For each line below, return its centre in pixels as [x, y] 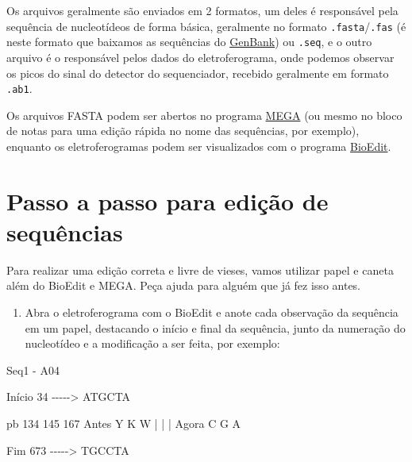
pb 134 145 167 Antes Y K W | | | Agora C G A [124, 423]
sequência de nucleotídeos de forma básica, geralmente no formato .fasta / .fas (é [206, 26]
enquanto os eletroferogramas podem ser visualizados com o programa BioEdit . [199, 146]
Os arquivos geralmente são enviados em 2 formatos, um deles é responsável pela [202, 10]
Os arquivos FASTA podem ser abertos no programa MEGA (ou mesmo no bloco [204, 115]
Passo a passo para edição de [167, 200]
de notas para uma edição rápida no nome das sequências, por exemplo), [183, 131]
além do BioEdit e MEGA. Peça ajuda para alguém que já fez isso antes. [184, 285]
